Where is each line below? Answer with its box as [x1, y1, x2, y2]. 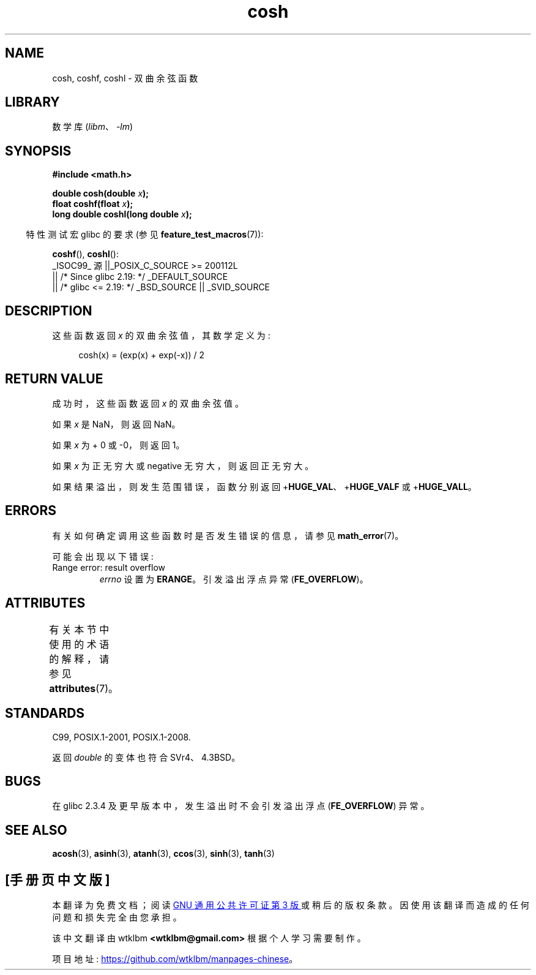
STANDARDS [5, 706, 85, 721]
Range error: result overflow [52, 562, 165, 573]
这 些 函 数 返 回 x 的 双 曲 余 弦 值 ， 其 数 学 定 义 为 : [52, 330, 270, 341]
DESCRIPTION [5, 303, 92, 318]
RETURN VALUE [5, 371, 103, 386]
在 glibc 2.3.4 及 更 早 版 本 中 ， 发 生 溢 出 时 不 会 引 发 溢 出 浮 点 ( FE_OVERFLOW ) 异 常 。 [52, 800, 430, 811]
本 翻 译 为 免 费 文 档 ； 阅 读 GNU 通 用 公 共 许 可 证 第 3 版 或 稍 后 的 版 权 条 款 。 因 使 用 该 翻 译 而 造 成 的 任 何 [52, 900, 529, 911]
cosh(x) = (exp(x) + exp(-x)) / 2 [78, 350, 205, 361]
